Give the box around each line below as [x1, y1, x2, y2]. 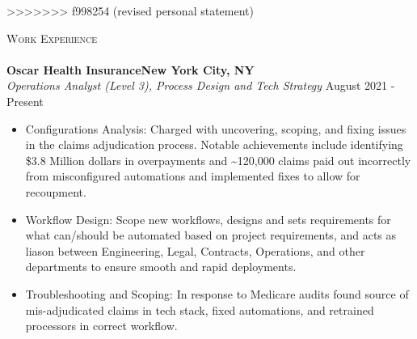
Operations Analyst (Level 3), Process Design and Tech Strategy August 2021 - [6, 77, 395, 94]
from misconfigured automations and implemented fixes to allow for [25, 167, 360, 184]
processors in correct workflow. [25, 317, 178, 334]
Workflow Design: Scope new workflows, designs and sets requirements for [25, 210, 391, 227]
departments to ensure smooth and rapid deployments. [25, 258, 297, 275]
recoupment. [25, 183, 86, 200]
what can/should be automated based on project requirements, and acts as [25, 227, 397, 244]
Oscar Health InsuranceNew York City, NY [6, 61, 255, 78]
